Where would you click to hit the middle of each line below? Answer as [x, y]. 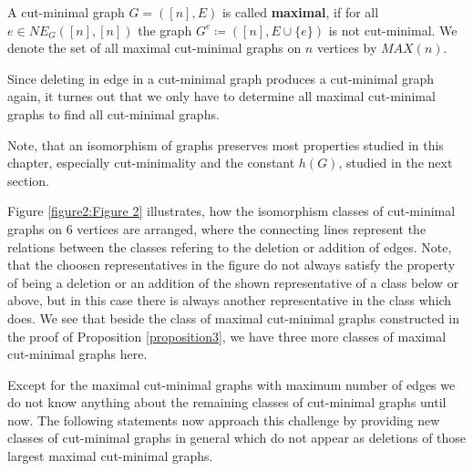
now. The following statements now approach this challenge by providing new [224, 420]
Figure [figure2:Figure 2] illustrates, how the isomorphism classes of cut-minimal [231, 211]
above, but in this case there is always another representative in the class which [230, 300]
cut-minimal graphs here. [77, 354]
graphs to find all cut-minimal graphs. [113, 113]
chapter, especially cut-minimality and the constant [151, 163]
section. [28, 180]
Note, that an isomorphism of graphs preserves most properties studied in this [226, 144]
